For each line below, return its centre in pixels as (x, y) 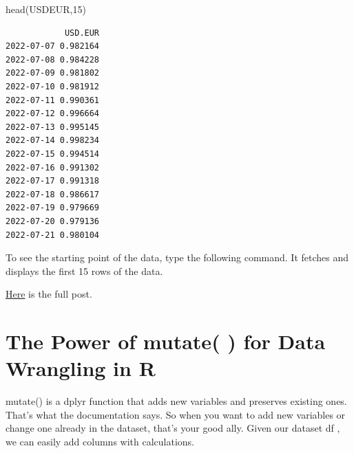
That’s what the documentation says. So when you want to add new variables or (176, 414)
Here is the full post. (49, 294)
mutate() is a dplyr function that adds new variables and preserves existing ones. (176, 401)
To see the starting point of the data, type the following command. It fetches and (177, 257)
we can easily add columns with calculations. (100, 441)
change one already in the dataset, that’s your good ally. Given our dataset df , (173, 428)
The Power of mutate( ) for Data (166, 341)
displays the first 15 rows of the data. (84, 270)
